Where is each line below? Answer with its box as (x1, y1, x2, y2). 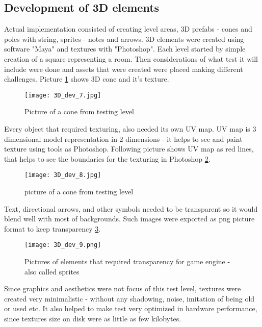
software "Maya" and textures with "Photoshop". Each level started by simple (4, 43, 246, 54)
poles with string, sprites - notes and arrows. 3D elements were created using (4, 33, 244, 44)
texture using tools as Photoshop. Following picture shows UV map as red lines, (4, 143, 254, 154)
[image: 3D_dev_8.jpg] (24, 171, 101, 179)
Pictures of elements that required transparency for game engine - (24, 256, 230, 267)
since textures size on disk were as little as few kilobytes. (4, 313, 181, 324)
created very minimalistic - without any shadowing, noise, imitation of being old (4, 293, 255, 304)
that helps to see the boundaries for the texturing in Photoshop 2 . (4, 153, 211, 164)
